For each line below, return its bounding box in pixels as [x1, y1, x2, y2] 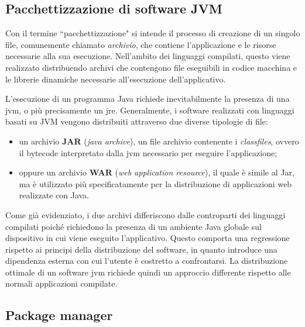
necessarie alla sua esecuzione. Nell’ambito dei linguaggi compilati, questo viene [5, 50, 290, 62]
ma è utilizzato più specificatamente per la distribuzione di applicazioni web [19, 177, 292, 190]
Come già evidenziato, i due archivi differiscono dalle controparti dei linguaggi [5, 208, 286, 221]
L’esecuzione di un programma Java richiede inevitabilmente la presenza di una [5, 92, 290, 105]
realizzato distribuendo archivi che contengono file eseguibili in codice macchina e [5, 61, 297, 73]
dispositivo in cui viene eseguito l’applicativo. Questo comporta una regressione [5, 232, 290, 244]
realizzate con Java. [19, 189, 90, 201]
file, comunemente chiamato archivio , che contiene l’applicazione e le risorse [5, 38, 276, 50]
